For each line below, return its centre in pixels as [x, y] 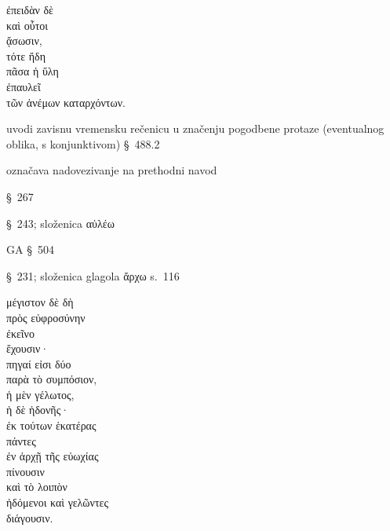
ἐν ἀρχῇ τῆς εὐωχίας [53, 456]
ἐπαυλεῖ [24, 86]
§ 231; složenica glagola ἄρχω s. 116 [93, 275]
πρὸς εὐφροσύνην [46, 317]
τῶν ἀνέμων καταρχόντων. [66, 102]
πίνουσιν [26, 471]
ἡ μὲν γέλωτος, [40, 394]
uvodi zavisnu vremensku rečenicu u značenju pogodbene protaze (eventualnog [195, 128]
